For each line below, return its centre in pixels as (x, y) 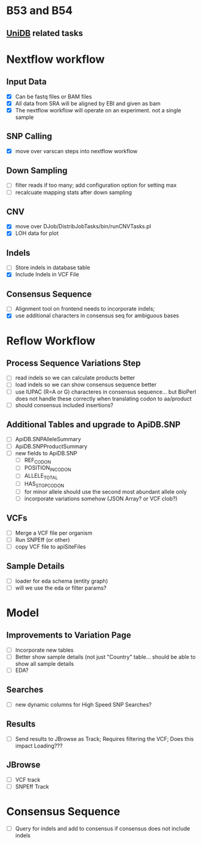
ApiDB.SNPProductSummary (51, 446)
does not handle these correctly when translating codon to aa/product (103, 399)
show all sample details (45, 664)
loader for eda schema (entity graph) (61, 581)
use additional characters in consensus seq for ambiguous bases (97, 316)
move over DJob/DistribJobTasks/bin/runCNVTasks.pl (83, 226)
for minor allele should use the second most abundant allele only (106, 491)
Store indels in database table (52, 268)
